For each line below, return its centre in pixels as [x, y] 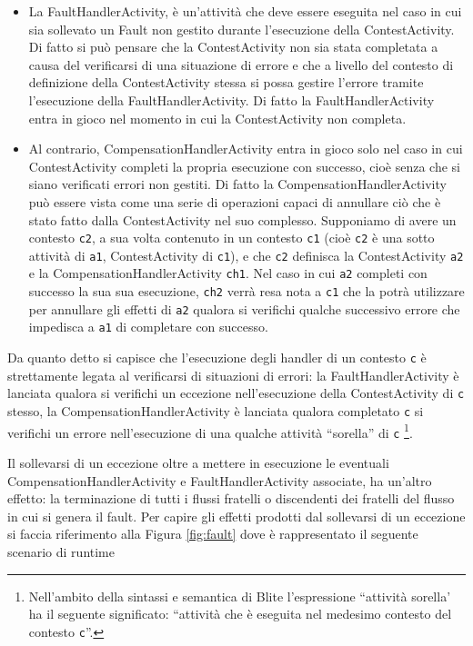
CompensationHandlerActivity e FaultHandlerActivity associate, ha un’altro [220, 480]
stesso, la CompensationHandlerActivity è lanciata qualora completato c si [216, 410]
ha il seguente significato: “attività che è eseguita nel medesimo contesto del [240, 614]
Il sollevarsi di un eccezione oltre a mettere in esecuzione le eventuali [198, 462]
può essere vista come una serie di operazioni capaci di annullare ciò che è [235, 201]
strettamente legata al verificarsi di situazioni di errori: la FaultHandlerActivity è [233, 375]
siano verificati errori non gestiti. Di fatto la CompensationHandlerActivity [237, 184]
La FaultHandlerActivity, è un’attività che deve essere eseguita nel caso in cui [245, 11]
